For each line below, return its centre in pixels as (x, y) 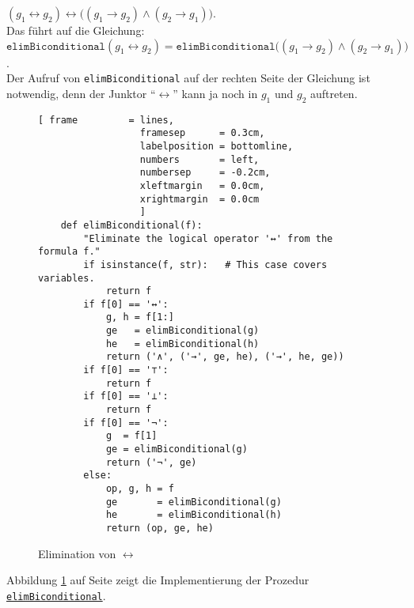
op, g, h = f (140, 489)
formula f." (69, 252)
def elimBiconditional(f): (131, 225)
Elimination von (77, 553)
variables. (66, 278)
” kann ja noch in (215, 93)
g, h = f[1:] (140, 317)
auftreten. (334, 93)
